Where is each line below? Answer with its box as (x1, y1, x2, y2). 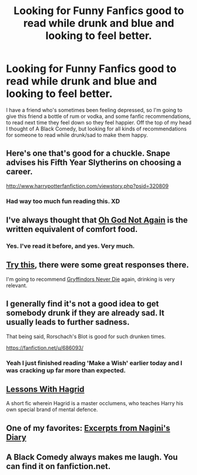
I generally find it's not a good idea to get (6, 299, 159, 309)
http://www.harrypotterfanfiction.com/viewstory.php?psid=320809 (6, 182, 169, 189)
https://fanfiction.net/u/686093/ (6, 344, 84, 351)
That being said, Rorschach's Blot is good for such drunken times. (6, 333, 166, 340)
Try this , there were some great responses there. (6, 260, 189, 270)
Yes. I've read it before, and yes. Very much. (6, 242, 135, 250)
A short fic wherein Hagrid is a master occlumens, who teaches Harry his (6, 400, 183, 407)
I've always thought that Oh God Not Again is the (6, 215, 188, 225)
